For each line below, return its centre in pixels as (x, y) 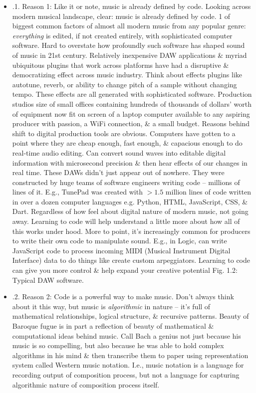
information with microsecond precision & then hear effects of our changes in (130, 162)
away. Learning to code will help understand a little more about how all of (126, 221)
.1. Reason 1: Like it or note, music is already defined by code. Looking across (131, 6)
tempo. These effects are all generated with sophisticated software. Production (132, 94)
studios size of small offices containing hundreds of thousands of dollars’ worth (132, 103)
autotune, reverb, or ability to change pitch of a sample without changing (125, 84)
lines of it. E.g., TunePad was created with (77, 192)
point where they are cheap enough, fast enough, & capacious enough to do (127, 143)
